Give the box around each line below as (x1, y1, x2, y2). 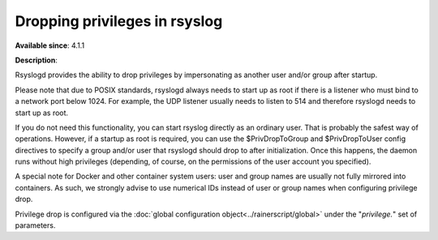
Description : (15, 55, 58, 65)
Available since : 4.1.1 (15, 41, 85, 50)
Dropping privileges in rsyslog (15, 12, 223, 30)
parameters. (15, 221, 56, 230)
